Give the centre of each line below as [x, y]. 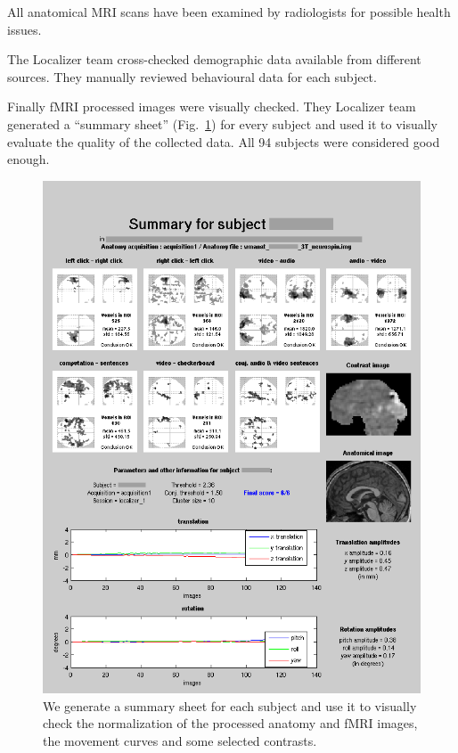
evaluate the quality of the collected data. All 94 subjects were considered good [224, 141]
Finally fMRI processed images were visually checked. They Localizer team [212, 106]
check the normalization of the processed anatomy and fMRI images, [230, 723]
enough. [29, 159]
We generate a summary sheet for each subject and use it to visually [230, 705]
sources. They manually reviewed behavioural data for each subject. [192, 76]
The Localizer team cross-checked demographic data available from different [214, 59]
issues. [25, 29]
